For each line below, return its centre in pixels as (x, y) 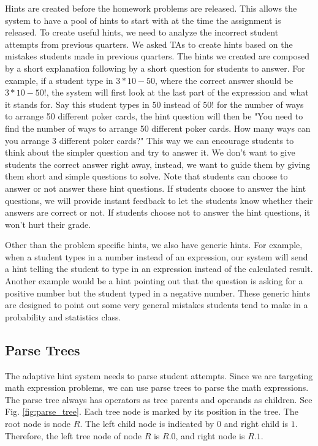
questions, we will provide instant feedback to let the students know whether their (159, 200)
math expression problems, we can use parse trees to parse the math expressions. (157, 387)
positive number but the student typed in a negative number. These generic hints (158, 293)
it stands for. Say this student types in (77, 104)
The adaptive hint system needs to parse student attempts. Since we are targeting (159, 375)
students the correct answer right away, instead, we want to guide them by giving (158, 164)
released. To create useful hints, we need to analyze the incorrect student (142, 32)
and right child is (256, 424)
